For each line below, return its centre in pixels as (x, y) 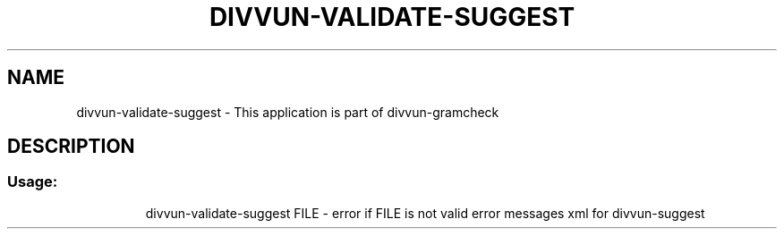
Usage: (33, 182)
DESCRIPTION (71, 147)
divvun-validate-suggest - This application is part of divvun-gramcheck (288, 112)
